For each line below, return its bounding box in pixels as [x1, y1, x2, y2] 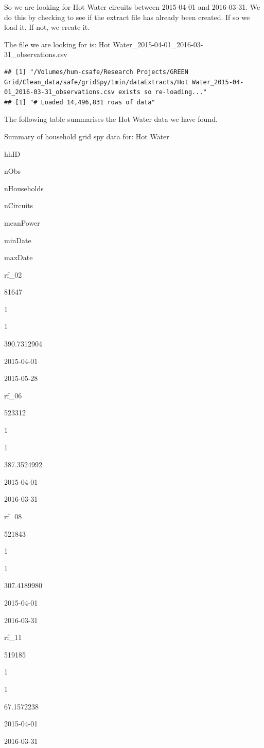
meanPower [4, 217, 40, 228]
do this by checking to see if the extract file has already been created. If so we [4, 11, 250, 22]
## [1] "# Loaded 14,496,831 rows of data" [4, 98, 155, 106]
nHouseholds [4, 183, 44, 193]
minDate [4, 234, 31, 245]
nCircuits [4, 200, 33, 211]
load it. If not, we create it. [4, 22, 90, 32]
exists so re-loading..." [118, 88, 207, 96]
